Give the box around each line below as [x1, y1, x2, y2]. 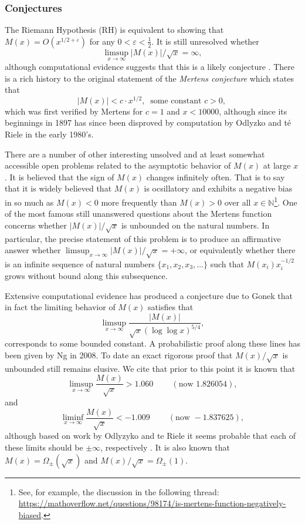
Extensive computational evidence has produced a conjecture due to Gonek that [5, 289, 293, 301]
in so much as [5, 196, 54, 208]
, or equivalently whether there [185, 244, 296, 256]
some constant [150, 96, 202, 105]
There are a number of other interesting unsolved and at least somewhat [5, 147, 265, 160]
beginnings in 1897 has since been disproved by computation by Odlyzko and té [5, 116, 292, 129]
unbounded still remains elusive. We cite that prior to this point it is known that [5, 362, 296, 374]
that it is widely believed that [5, 182, 112, 194]
